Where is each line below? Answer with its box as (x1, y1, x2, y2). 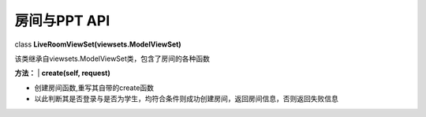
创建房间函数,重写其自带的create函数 (34, 83, 154, 92)
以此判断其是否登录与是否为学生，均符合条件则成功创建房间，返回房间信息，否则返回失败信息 (34, 94, 338, 104)
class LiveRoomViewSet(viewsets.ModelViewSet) (14, 40, 181, 49)
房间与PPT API (14, 12, 110, 29)
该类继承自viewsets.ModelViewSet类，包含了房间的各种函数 (14, 54, 211, 63)
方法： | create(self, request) (14, 68, 110, 78)
